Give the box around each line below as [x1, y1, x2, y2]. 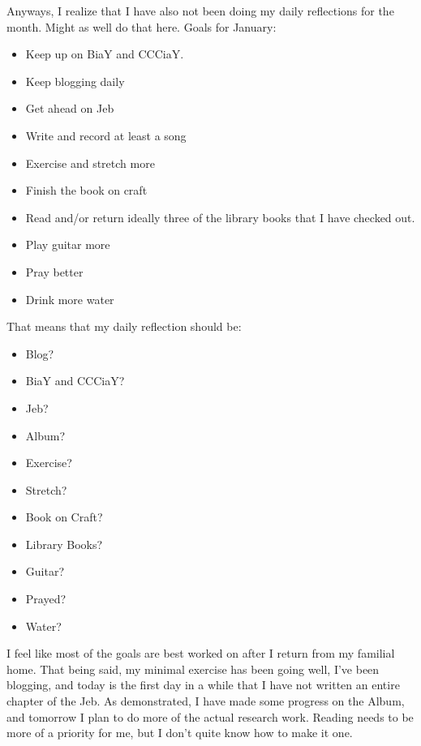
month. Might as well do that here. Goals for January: [6, 18, 277, 35]
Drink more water [25, 290, 114, 307]
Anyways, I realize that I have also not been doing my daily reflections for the [6, 2, 394, 19]
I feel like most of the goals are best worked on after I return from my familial [6, 645, 395, 662]
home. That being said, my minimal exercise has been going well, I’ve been [6, 660, 380, 677]
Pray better [25, 263, 84, 280]
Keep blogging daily [25, 72, 125, 89]
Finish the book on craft [25, 182, 148, 199]
